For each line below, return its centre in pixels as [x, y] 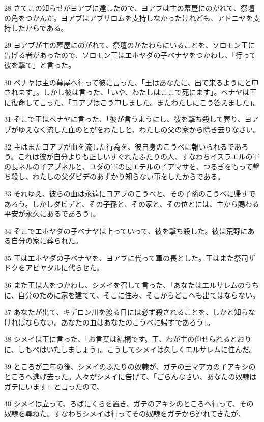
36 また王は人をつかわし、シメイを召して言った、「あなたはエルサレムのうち [131, 285]
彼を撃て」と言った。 [40, 65]
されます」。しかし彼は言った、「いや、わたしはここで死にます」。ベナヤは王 [130, 92]
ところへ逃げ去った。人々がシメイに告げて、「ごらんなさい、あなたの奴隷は [130, 376]
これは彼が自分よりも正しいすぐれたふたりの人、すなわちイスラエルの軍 [139, 156]
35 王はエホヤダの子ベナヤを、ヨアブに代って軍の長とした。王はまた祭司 [126, 257]
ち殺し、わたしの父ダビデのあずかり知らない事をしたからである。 [114, 176]
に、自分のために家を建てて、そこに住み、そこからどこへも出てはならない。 [132, 295]
